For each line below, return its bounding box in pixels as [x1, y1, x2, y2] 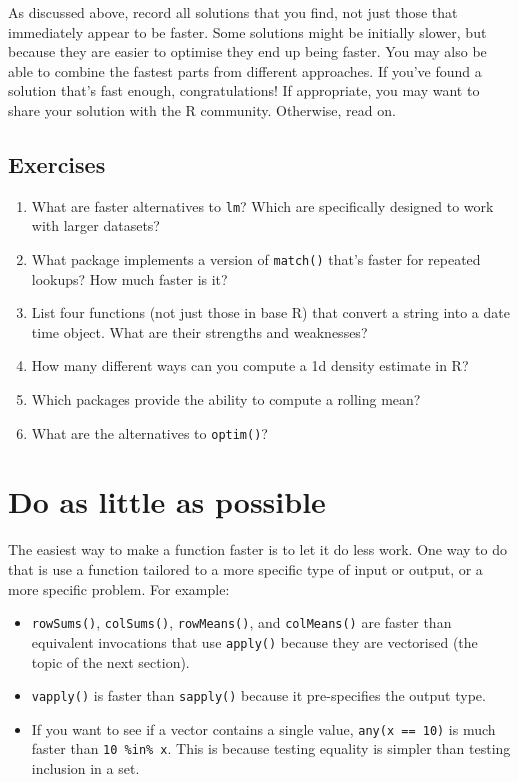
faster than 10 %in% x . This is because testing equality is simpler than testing [31, 738, 511, 759]
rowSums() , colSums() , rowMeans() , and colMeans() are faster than [31, 612, 452, 633]
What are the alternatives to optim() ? [31, 422, 268, 443]
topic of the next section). [31, 651, 190, 672]
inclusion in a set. [31, 758, 140, 779]
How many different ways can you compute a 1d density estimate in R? [31, 355, 469, 376]
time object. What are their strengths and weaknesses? [31, 321, 368, 342]
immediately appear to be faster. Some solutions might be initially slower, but [8, 21, 487, 42]
